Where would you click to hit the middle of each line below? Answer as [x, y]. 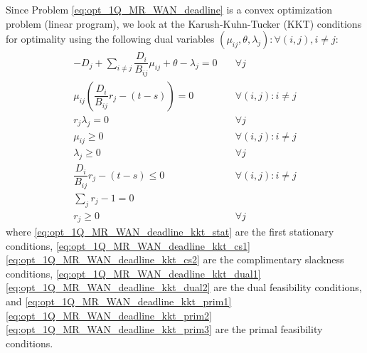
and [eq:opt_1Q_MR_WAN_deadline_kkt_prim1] [119, 301]
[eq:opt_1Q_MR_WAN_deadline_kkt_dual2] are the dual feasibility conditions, [184, 287]
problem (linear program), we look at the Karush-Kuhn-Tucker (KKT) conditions [184, 23]
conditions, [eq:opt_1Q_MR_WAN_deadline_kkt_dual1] [133, 273]
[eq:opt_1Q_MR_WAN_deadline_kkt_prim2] [109, 315]
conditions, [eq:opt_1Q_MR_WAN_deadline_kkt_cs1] [128, 245]
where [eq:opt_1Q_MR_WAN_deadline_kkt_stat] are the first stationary [170, 232]
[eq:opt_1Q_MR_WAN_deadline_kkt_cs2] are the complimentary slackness [175, 259]
